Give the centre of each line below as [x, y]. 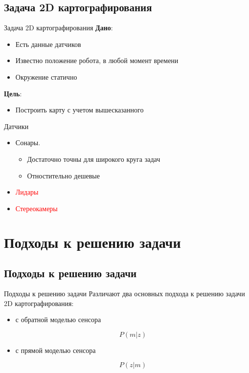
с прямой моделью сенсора [56, 350]
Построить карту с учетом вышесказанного [79, 110]
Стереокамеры [36, 208]
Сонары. [28, 143]
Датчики [16, 126]
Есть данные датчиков [48, 44]
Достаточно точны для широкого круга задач [94, 159]
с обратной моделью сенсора [58, 319]
